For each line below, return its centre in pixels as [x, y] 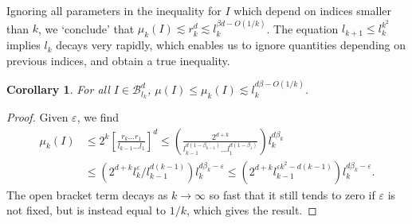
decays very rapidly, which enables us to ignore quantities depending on [231, 45]
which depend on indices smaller [313, 10]
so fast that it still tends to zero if [292, 194]
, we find [98, 117]
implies [24, 45]
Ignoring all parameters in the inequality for [114, 10]
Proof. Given [37, 117]
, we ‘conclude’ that [86, 28]
